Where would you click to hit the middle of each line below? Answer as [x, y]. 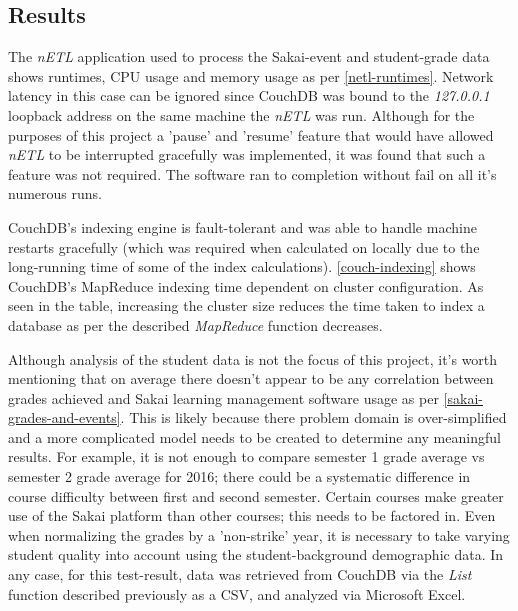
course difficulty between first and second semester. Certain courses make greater [256, 495]
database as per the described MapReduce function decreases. [195, 324]
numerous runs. [55, 193]
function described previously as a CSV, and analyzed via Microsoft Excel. [237, 593]
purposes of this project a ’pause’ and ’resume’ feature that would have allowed [251, 134]
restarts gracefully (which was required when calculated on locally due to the [244, 246]
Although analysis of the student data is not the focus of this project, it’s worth [253, 358]
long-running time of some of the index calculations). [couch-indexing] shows [242, 266]
